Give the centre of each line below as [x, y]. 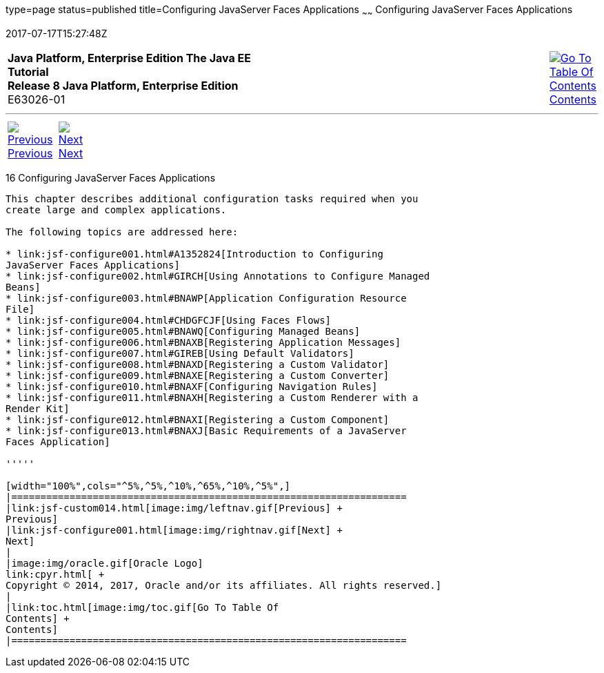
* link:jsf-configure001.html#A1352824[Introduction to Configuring [194, 254]
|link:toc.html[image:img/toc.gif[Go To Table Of [142, 607]
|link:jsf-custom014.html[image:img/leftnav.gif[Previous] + [174, 508]
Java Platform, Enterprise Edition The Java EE [129, 58]
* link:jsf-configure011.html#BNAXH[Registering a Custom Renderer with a [212, 397]
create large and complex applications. [116, 209]
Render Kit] [38, 408]
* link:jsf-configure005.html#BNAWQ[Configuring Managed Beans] [183, 331]
